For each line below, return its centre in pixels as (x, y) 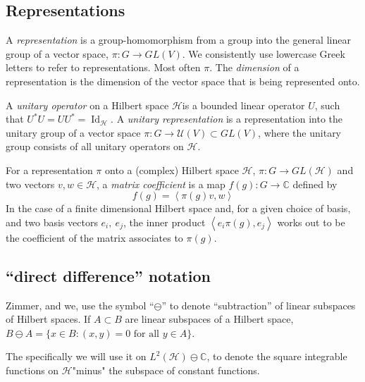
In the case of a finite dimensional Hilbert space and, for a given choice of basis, (178, 208)
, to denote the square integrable (277, 356)
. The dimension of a (254, 67)
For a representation (49, 170)
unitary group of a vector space (73, 132)
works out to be (311, 222)
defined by (315, 184)
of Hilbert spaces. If (48, 319)
